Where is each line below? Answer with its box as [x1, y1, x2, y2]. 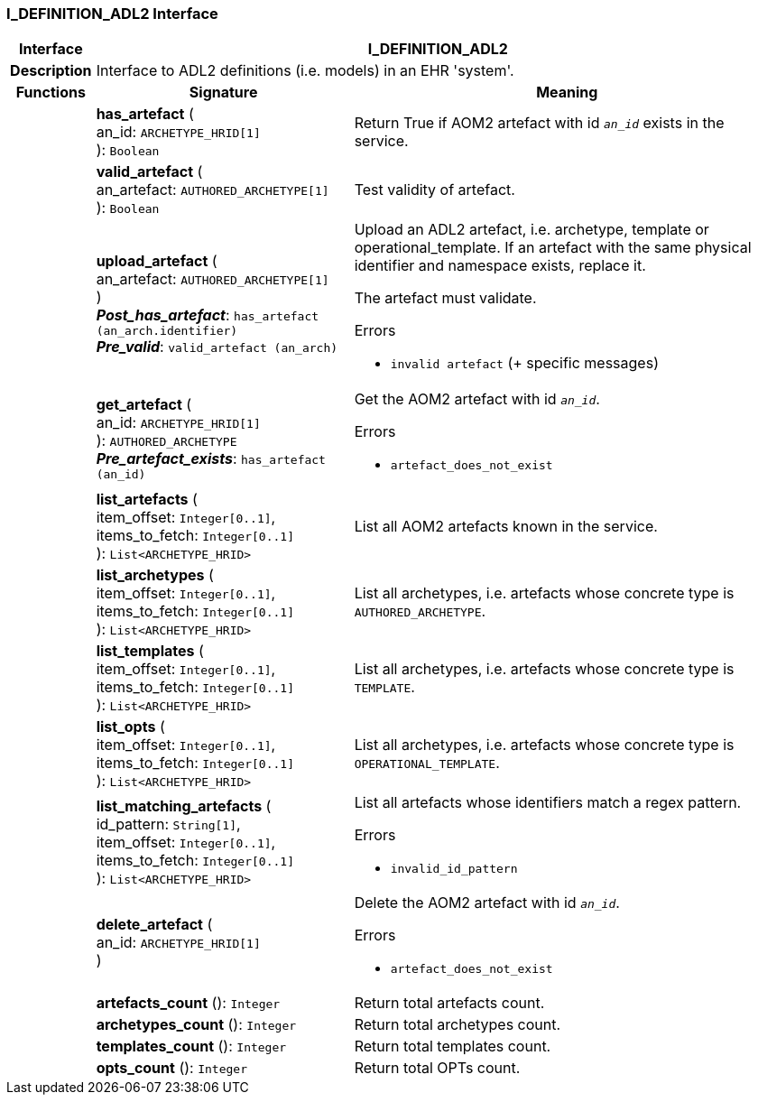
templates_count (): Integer [96, 1037, 287, 1056]
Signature [189, 83, 258, 102]
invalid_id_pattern [390, 862, 518, 876]
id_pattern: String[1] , [96, 814, 241, 833]
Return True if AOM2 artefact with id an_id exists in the [354, 114, 725, 133]
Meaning [536, 83, 598, 102]
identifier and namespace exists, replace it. [354, 256, 646, 275]
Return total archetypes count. [354, 1015, 561, 1034]
